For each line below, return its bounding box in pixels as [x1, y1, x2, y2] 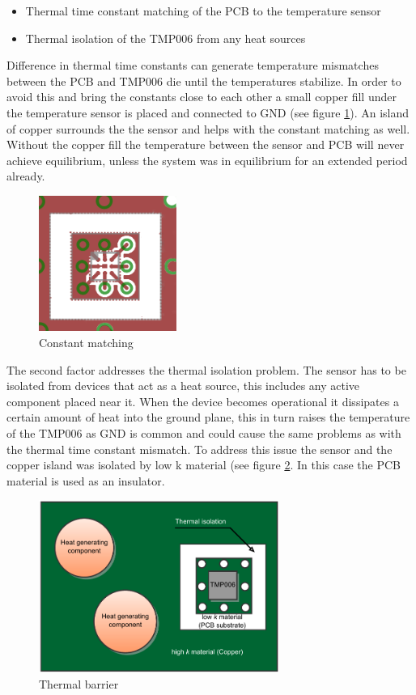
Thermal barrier [39, 675, 119, 692]
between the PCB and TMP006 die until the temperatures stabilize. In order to [6, 72, 401, 89]
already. [6, 167, 45, 184]
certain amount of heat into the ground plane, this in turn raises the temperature [6, 409, 410, 426]
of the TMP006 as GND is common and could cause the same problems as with [6, 424, 401, 441]
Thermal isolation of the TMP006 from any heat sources [25, 29, 306, 46]
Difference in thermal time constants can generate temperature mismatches [6, 57, 379, 74]
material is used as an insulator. [6, 472, 165, 489]
